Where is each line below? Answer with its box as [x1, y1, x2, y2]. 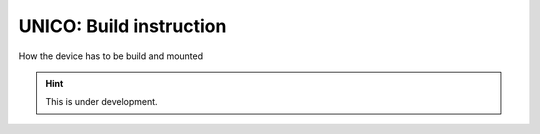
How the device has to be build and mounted [18, 50, 204, 62]
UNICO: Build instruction [18, 15, 227, 37]
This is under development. [45, 96, 159, 108]
